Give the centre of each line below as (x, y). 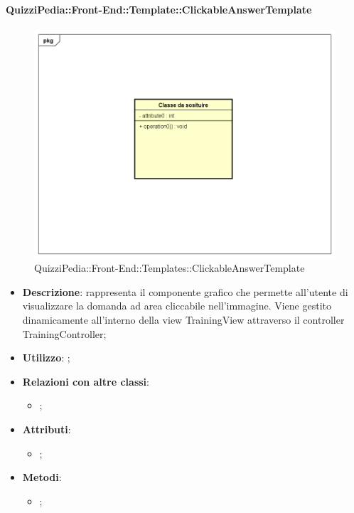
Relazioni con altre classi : (86, 381)
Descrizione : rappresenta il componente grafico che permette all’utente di (185, 291)
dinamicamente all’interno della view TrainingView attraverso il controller (183, 320)
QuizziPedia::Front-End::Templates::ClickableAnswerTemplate (170, 268)
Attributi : (47, 429)
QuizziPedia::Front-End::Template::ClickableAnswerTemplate (159, 9)
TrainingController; (64, 333)
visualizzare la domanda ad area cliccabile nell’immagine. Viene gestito (177, 306)
